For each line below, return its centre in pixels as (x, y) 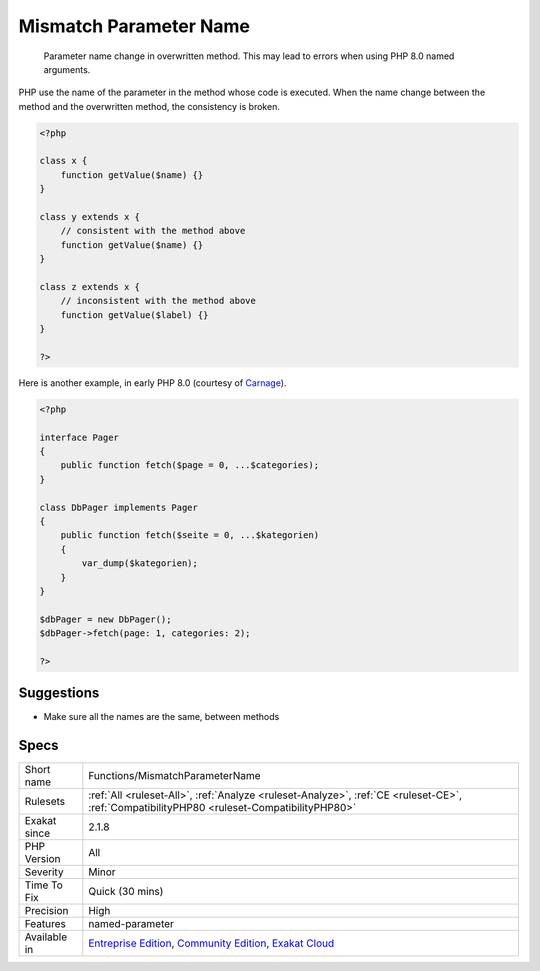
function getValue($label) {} (134, 314)
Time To (44, 885)
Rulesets (44, 802)
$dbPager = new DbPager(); (105, 619)
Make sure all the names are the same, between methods (161, 717)
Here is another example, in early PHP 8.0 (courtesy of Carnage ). (152, 382)
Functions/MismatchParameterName (174, 776)
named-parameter (131, 924)
